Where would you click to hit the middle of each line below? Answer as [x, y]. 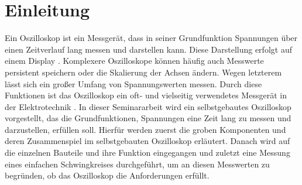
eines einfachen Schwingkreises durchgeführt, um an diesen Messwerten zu [137, 164]
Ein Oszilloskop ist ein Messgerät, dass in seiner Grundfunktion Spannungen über [151, 38]
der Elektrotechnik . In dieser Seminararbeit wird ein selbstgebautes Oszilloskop [148, 106]
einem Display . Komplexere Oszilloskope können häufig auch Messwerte [134, 61]
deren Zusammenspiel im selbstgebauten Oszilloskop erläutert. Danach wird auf [147, 141]
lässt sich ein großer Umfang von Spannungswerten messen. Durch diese [133, 83]
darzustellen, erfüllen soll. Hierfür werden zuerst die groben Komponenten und [145, 129]
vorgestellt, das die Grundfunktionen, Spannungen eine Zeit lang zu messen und [148, 118]
